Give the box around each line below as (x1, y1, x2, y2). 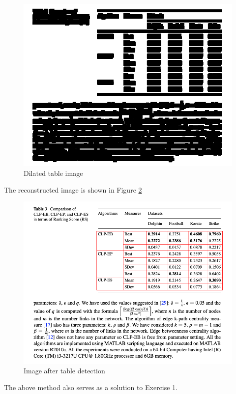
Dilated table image (24, 168, 83, 178)
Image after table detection (24, 366, 105, 376)
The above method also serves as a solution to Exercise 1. (4, 382, 178, 392)
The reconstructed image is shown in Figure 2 (4, 184, 142, 195)
